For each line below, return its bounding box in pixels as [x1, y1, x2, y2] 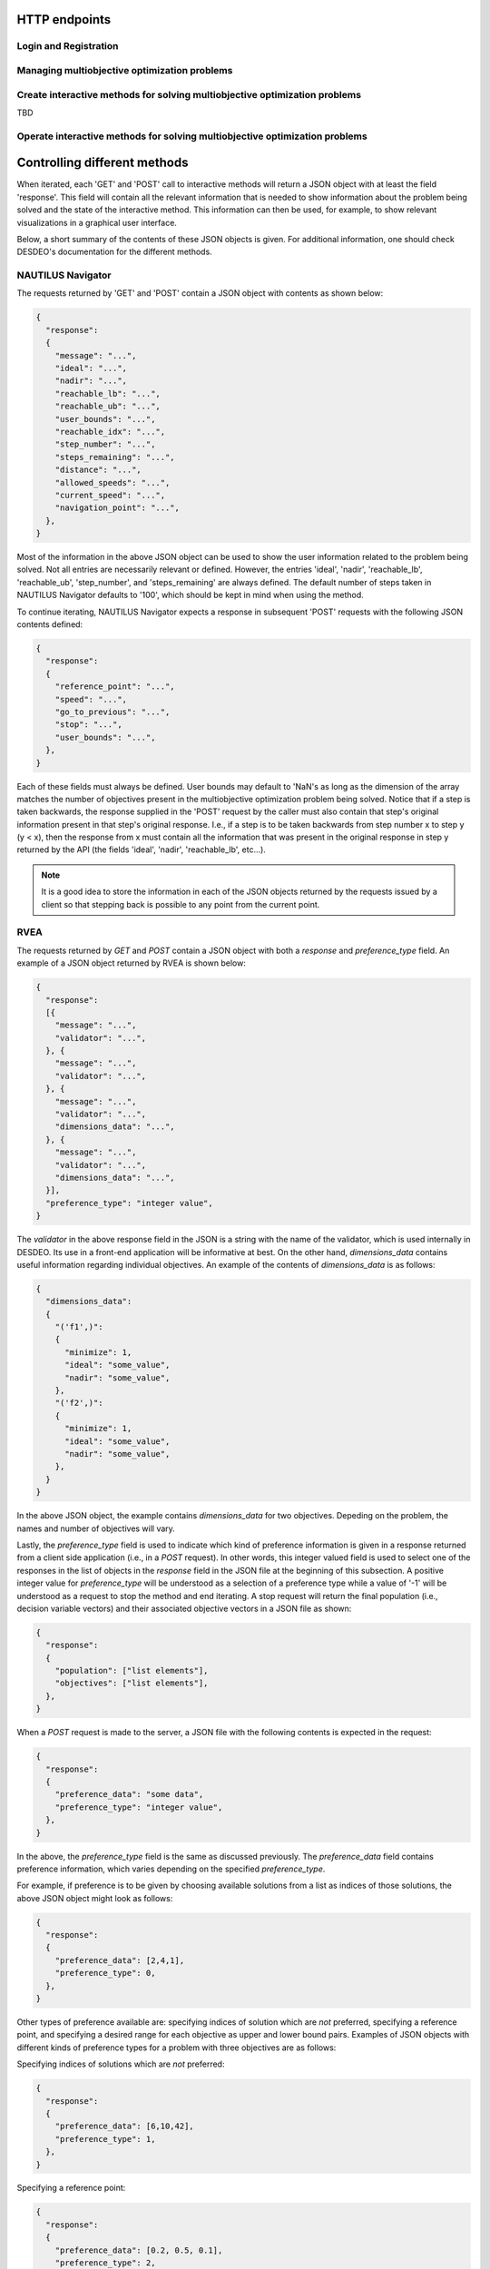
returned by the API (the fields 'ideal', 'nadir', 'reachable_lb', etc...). [16, 844, 267, 855]
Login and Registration [16, 40, 119, 53]
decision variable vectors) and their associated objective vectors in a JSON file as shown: [16, 1603, 352, 1614]
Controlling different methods [16, 155, 189, 171]
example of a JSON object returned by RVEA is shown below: [16, 958, 247, 968]
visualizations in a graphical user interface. [16, 217, 177, 228]
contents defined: [16, 619, 83, 630]
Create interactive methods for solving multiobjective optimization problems [16, 88, 362, 101]
